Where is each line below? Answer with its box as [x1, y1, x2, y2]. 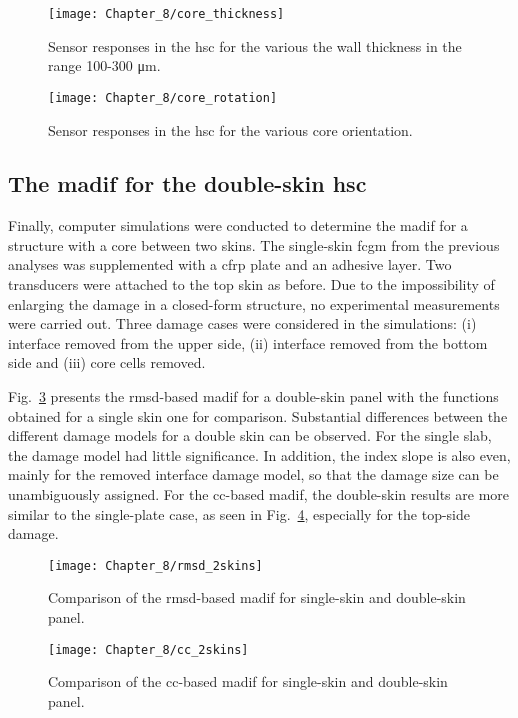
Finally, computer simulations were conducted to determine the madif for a [8, 215, 468, 236]
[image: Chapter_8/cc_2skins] [48, 642, 249, 657]
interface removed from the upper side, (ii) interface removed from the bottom [8, 332, 488, 353]
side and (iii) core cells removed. [8, 352, 206, 373]
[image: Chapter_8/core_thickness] [48, 7, 285, 21]
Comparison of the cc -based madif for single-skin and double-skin [48, 671, 448, 692]
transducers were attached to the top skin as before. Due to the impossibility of [8, 274, 495, 295]
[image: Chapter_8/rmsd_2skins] [48, 558, 263, 573]
